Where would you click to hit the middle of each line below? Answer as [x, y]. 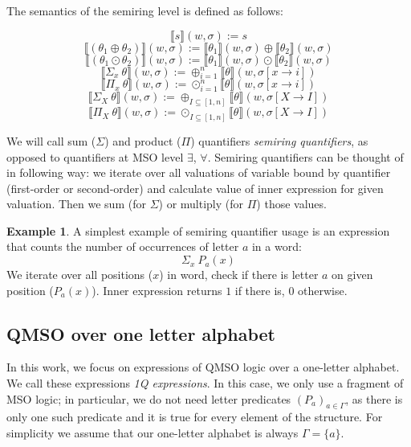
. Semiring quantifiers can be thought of [305, 156]
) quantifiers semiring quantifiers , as [279, 140]
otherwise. [323, 290]
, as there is [374, 398]
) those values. [291, 204]
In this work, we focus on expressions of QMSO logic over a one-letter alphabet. [203, 367]
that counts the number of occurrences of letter [123, 246]
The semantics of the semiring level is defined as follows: [145, 10]
